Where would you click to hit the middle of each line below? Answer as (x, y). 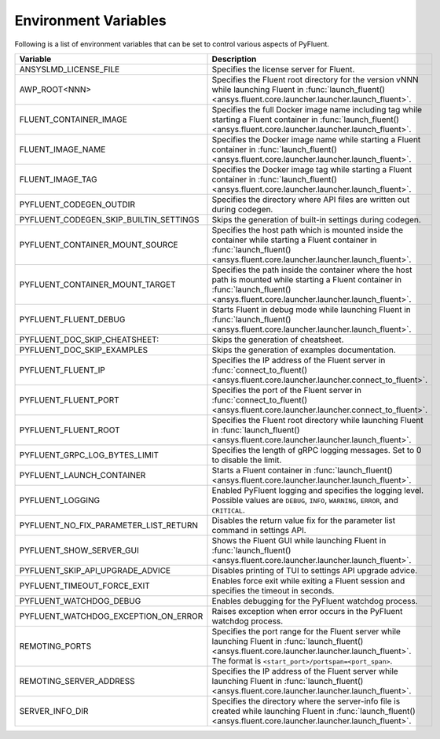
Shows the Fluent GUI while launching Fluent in (299, 540)
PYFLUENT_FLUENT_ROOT (70, 430)
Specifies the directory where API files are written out (311, 199)
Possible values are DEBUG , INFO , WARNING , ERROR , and (305, 500)
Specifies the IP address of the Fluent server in (299, 360)
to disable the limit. (247, 460)
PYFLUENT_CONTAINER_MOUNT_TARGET (97, 285)
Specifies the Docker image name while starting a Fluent (316, 139)
